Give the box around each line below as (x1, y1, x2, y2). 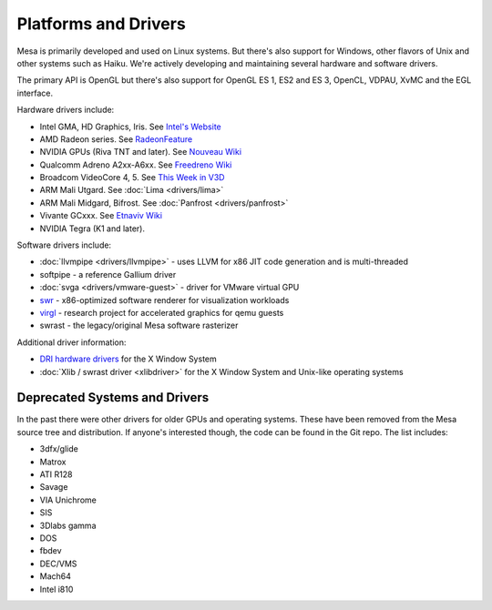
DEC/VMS (39, 558, 77, 569)
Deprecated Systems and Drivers (16, 390, 210, 405)
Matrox (39, 456, 67, 467)
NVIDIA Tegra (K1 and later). (39, 223, 146, 234)
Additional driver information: (16, 337, 127, 348)
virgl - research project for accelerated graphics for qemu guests (39, 307, 284, 318)
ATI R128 (39, 469, 73, 480)
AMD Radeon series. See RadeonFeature (39, 133, 193, 145)
